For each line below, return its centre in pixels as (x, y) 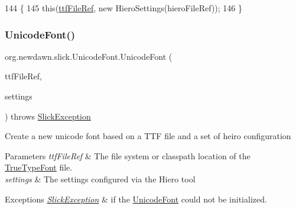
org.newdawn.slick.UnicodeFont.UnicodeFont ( (89, 56)
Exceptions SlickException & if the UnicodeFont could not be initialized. (136, 199)
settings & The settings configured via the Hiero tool (100, 179)
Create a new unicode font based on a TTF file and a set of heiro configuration (148, 136)
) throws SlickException (48, 116)
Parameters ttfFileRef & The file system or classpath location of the (128, 155)
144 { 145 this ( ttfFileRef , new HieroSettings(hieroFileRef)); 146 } (124, 8)
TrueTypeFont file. (39, 167)
